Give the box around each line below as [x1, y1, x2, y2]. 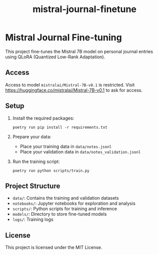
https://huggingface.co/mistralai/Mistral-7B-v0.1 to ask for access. [5, 87, 143, 93]
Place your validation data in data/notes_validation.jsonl [20, 148, 141, 154]
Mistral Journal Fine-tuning [5, 32, 122, 43]
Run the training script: [12, 158, 60, 164]
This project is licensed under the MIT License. [5, 244, 103, 250]
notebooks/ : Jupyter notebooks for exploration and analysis [12, 200, 136, 207]
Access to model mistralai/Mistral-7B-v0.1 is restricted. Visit [5, 81, 135, 88]
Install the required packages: [12, 115, 74, 121]
